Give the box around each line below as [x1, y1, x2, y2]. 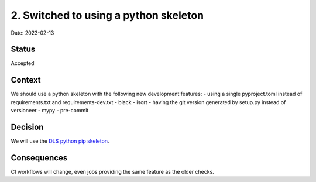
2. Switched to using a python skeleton [11, 9, 204, 22]
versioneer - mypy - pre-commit [11, 107, 89, 114]
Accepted [11, 60, 35, 67]
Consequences [11, 153, 68, 163]
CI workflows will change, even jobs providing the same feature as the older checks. [11, 168, 215, 175]
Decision [11, 122, 44, 132]
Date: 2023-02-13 [11, 29, 54, 36]
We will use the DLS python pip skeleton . [11, 138, 109, 145]
